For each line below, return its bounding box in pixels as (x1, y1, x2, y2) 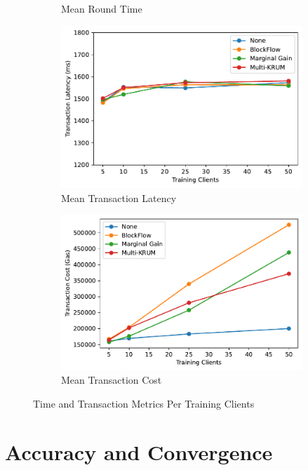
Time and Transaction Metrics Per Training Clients (33, 396, 255, 410)
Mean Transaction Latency (61, 190, 177, 205)
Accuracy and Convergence (5, 437, 273, 466)
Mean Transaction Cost (61, 372, 162, 387)
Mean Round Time (61, 1, 142, 15)
